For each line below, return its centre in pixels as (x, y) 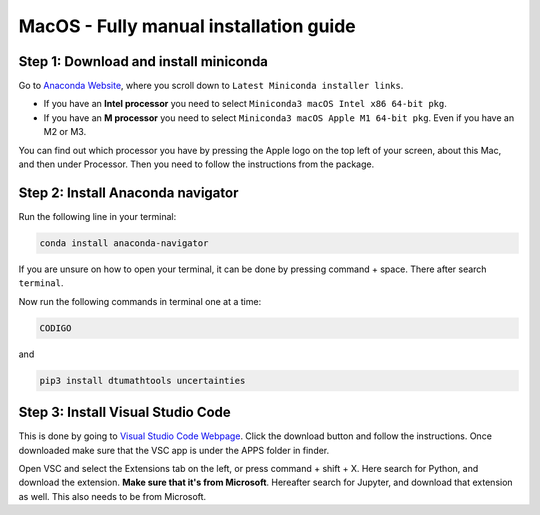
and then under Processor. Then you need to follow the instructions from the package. (196, 164)
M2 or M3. (65, 132)
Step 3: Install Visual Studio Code (125, 412)
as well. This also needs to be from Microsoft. (112, 496)
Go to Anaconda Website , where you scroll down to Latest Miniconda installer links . (211, 86)
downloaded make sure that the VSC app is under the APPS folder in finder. (174, 450)
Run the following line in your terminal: (97, 216)
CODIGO (55, 328)
